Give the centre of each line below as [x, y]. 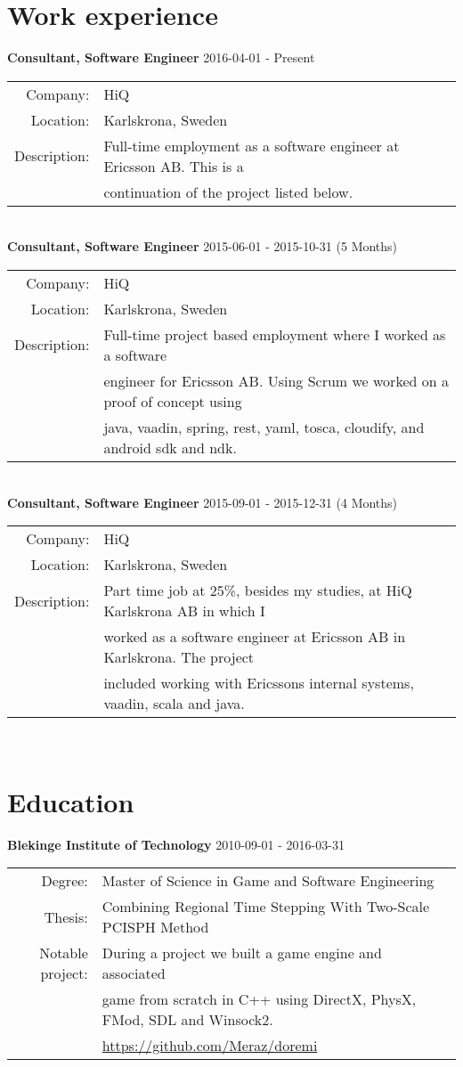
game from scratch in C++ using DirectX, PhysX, [259, 999]
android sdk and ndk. [170, 447]
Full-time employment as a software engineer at [252, 145]
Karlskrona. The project [179, 657]
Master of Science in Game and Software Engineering [268, 881]
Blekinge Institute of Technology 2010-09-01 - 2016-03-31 [176, 844]
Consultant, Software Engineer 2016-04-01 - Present [161, 57]
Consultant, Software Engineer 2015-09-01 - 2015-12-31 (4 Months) [203, 502]
